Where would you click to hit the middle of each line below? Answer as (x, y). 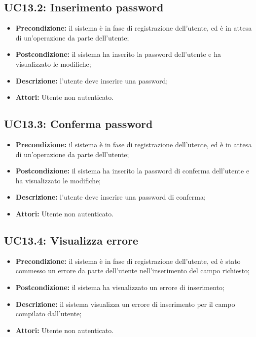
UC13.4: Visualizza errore (71, 240)
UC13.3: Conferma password (78, 124)
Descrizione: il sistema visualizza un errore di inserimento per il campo (125, 304)
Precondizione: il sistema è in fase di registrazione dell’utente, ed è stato (128, 261)
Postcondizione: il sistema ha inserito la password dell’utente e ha (118, 54)
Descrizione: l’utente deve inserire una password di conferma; (110, 197)
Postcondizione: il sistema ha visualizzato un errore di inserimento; (120, 287)
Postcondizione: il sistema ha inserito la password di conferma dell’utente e (132, 171)
